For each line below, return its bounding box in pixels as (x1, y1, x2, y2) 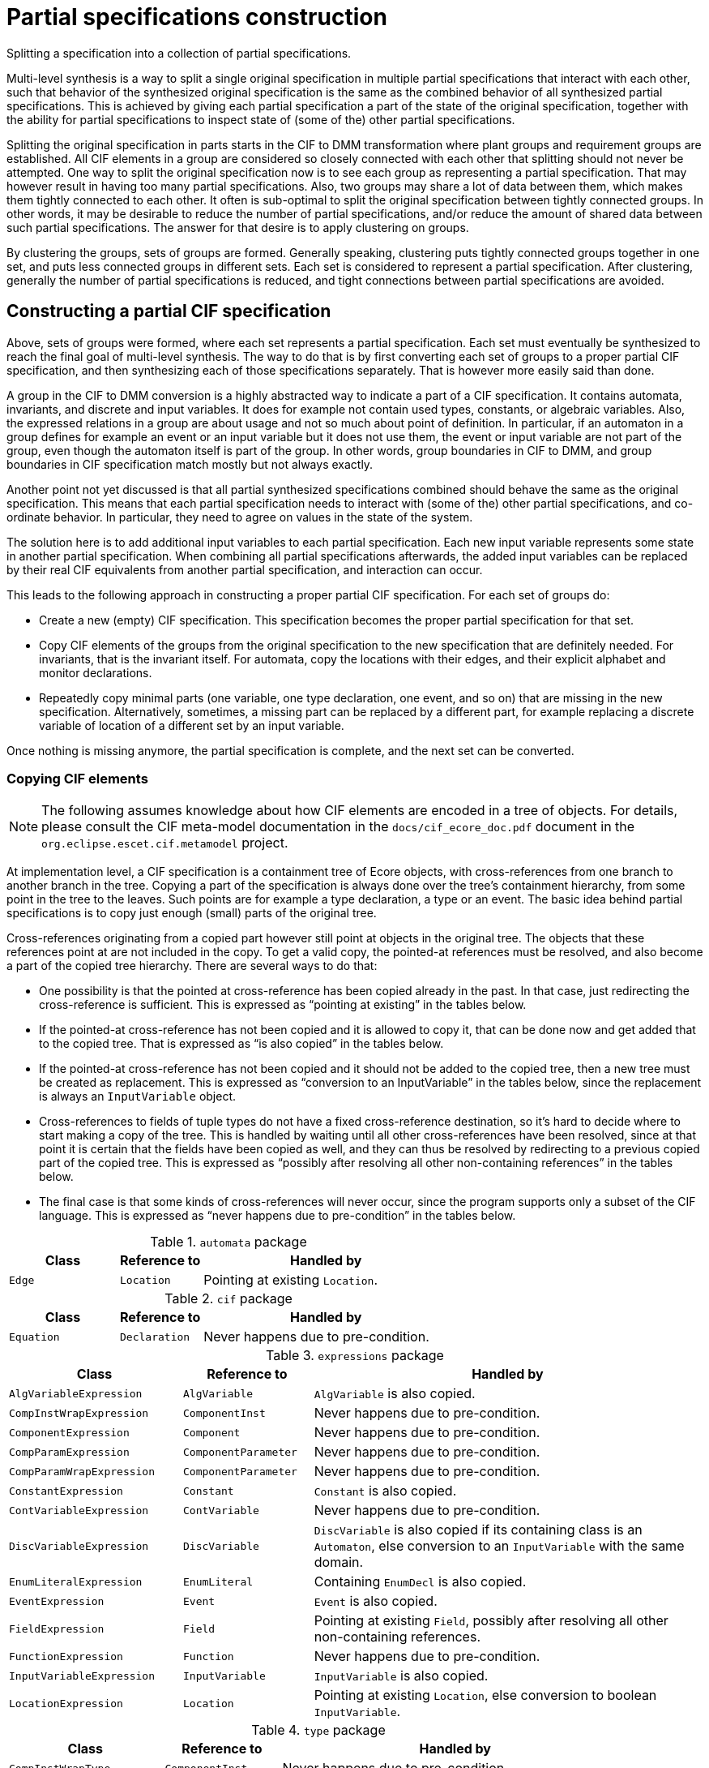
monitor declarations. (39, 665, 152, 680)
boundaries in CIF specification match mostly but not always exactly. (6, 457, 374, 471)
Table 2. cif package (164, 1290, 293, 1307)
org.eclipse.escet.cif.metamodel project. (41, 835, 288, 852)
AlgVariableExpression (9, 1387, 143, 1400)
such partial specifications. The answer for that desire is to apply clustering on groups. (6, 220, 469, 234)
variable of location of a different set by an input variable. (39, 718, 344, 732)
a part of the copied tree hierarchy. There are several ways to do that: (6, 959, 378, 973)
